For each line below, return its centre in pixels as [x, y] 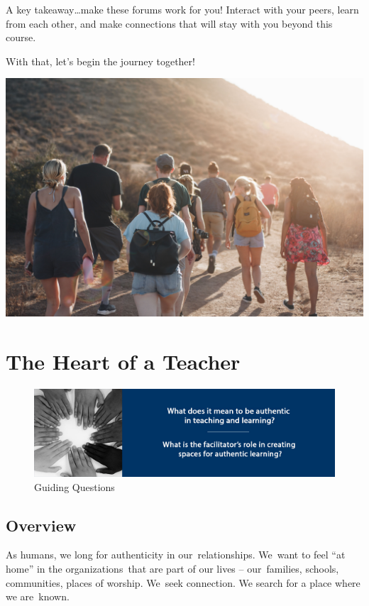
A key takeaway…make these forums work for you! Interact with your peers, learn [182, 9]
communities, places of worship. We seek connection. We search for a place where [183, 582]
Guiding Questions [75, 486]
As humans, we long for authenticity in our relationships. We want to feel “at [176, 555]
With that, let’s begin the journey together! [100, 61]
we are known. [38, 596]
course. [21, 37]
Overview [41, 525]
